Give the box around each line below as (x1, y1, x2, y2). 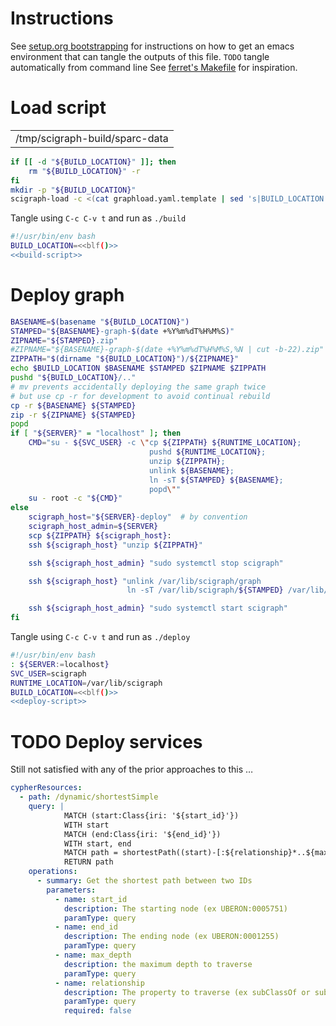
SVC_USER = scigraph (10, 668, 87, 679)
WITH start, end (63, 838, 132, 849)
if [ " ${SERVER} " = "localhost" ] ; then (10, 428, 182, 439)
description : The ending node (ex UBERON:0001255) (63, 932, 280, 942)
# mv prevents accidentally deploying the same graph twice (10, 382, 267, 392)
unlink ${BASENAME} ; (148, 465, 235, 476)
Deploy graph (10, 284, 125, 307)
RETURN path (63, 857, 114, 867)
